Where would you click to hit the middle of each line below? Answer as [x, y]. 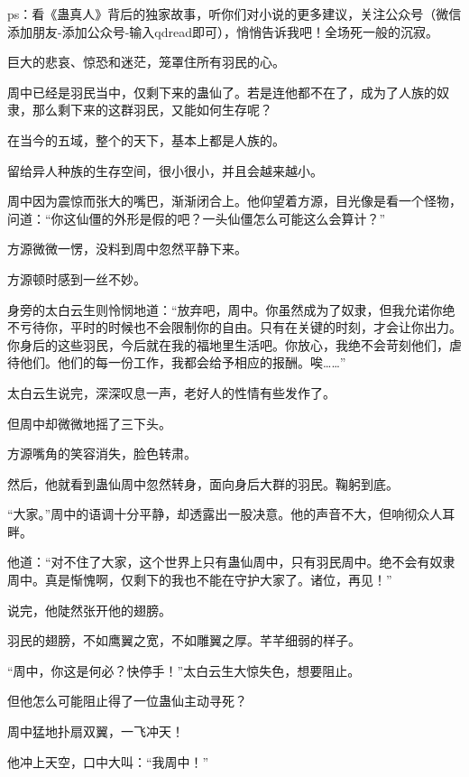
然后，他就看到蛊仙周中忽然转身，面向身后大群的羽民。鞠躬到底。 [203, 483]
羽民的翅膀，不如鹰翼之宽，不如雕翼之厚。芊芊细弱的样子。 [184, 640]
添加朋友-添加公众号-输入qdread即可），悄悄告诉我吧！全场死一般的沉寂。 [223, 31]
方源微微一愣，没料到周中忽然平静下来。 [127, 249]
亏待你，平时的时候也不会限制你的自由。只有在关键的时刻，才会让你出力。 [240, 327]
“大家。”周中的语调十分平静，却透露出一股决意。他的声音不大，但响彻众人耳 [231, 514]
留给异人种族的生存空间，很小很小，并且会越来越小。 [165, 170]
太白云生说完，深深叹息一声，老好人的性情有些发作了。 [171, 392]
